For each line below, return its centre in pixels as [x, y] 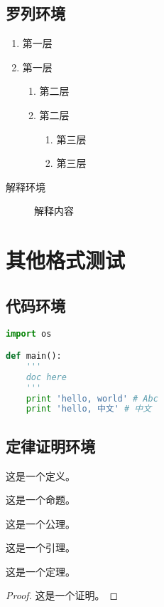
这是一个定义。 [40, 475]
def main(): [34, 356]
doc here [46, 377]
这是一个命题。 [40, 500]
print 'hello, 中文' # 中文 [89, 409]
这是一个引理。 [40, 547]
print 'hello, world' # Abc [92, 398]
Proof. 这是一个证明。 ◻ [62, 595]
